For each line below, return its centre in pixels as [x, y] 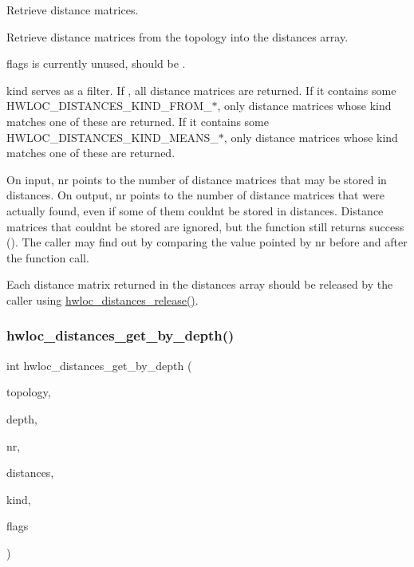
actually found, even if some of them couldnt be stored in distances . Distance [195, 210]
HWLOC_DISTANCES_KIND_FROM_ [109, 106]
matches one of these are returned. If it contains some [138, 121]
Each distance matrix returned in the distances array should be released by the [200, 284]
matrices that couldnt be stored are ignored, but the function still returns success [205, 226]
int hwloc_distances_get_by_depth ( [99, 365]
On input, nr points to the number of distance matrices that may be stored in [197, 179]
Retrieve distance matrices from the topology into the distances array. [177, 36]
